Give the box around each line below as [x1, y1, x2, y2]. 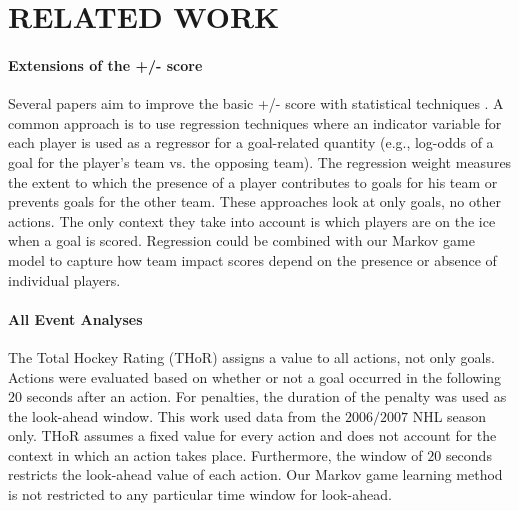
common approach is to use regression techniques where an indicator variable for [8, 112, 502, 133]
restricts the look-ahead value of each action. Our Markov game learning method [8, 464, 503, 485]
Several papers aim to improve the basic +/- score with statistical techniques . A [8, 93, 504, 114]
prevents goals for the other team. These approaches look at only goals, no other [8, 191, 501, 212]
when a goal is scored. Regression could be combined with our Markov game [8, 230, 475, 251]
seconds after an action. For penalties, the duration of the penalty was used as [26, 386, 507, 407]
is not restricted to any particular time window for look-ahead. [8, 484, 392, 505]
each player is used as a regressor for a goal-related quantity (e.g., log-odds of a [8, 132, 494, 153]
